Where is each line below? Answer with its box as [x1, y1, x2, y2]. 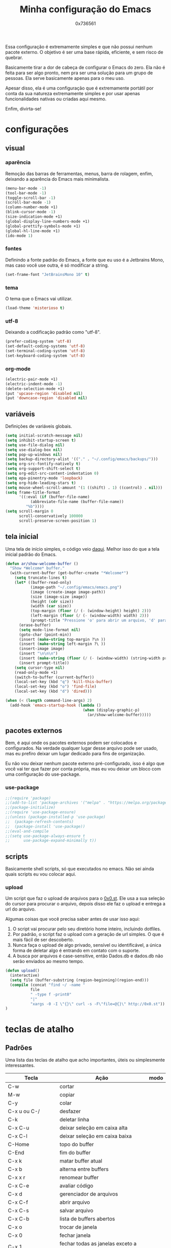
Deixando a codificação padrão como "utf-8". [5, 329, 101, 335]
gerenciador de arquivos [59, 1190, 119, 1198]
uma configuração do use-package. [5, 771, 80, 777]
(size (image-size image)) [30, 594, 88, 599]
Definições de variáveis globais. [5, 423, 72, 430]
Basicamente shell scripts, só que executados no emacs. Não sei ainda [5, 866, 154, 872]
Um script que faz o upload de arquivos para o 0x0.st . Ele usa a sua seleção [5, 895, 165, 901]
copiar [59, 1091, 75, 1098]
